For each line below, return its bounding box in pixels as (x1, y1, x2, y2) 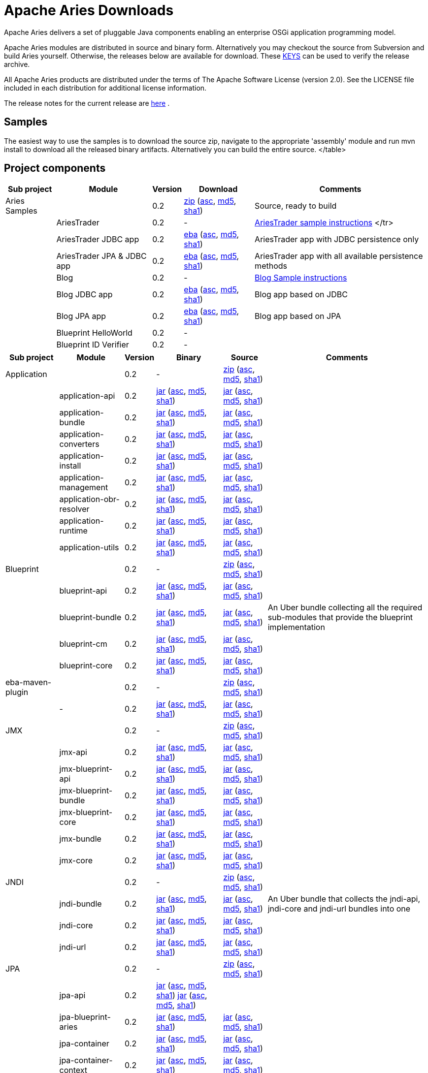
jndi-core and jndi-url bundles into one (267, 904, 411, 914)
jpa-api (59, 990, 86, 1001)
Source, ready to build (255, 201, 337, 211)
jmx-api (59, 747, 87, 757)
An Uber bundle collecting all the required (267, 602, 423, 613)
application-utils (59, 542, 119, 553)
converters (59, 439, 99, 449)
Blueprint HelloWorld (56, 328, 132, 338)
